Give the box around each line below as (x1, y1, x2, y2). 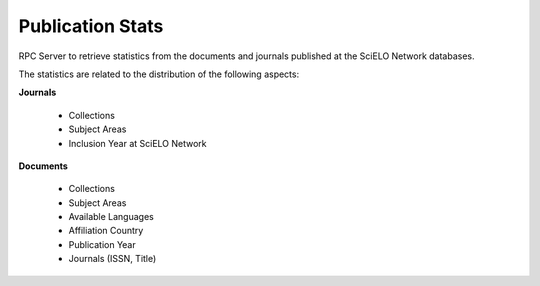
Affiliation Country (68, 225, 144, 237)
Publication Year (68, 238, 137, 250)
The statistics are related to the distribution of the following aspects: (18, 68, 300, 80)
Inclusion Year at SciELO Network (68, 137, 207, 149)
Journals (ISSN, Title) (68, 253, 157, 265)
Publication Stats (18, 15, 164, 37)
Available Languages (68, 211, 154, 223)
